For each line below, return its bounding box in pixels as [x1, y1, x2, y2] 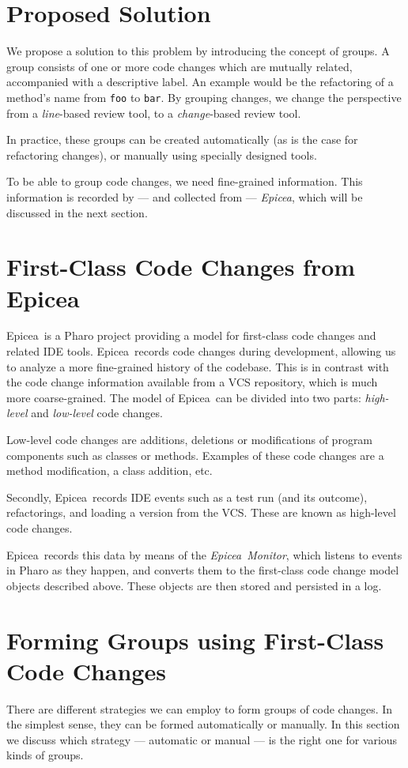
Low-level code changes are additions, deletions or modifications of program [6, 431, 373, 447]
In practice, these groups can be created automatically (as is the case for [6, 131, 358, 148]
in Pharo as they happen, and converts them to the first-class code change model [6, 562, 399, 578]
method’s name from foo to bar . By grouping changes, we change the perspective [6, 88, 402, 105]
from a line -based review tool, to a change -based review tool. [6, 104, 301, 121]
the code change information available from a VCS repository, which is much [6, 374, 378, 390]
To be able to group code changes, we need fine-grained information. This [6, 173, 363, 190]
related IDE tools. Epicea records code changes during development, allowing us [6, 343, 396, 360]
